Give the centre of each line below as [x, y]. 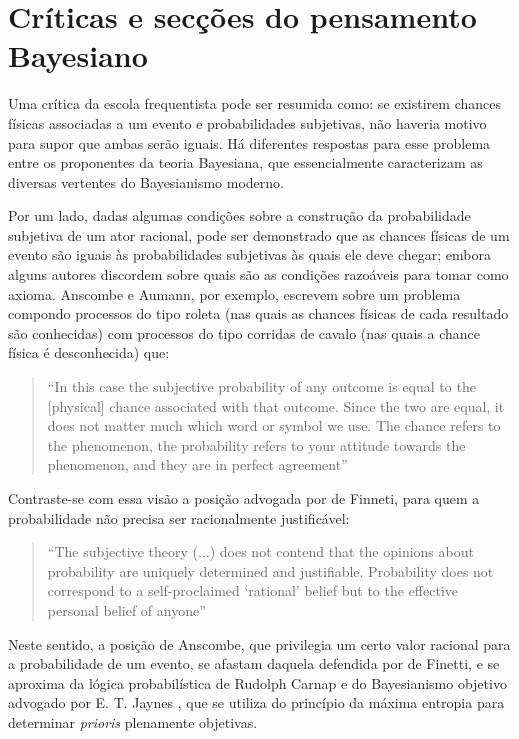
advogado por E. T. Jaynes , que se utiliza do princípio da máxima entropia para [256, 702]
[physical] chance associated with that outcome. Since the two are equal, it [276, 405]
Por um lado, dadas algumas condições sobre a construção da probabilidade [239, 215]
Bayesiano [78, 55]
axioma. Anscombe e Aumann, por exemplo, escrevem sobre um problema [234, 293]
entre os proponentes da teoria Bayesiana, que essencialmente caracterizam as [245, 162]
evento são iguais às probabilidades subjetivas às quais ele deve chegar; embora [249, 254]
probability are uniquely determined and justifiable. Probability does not [270, 570]
